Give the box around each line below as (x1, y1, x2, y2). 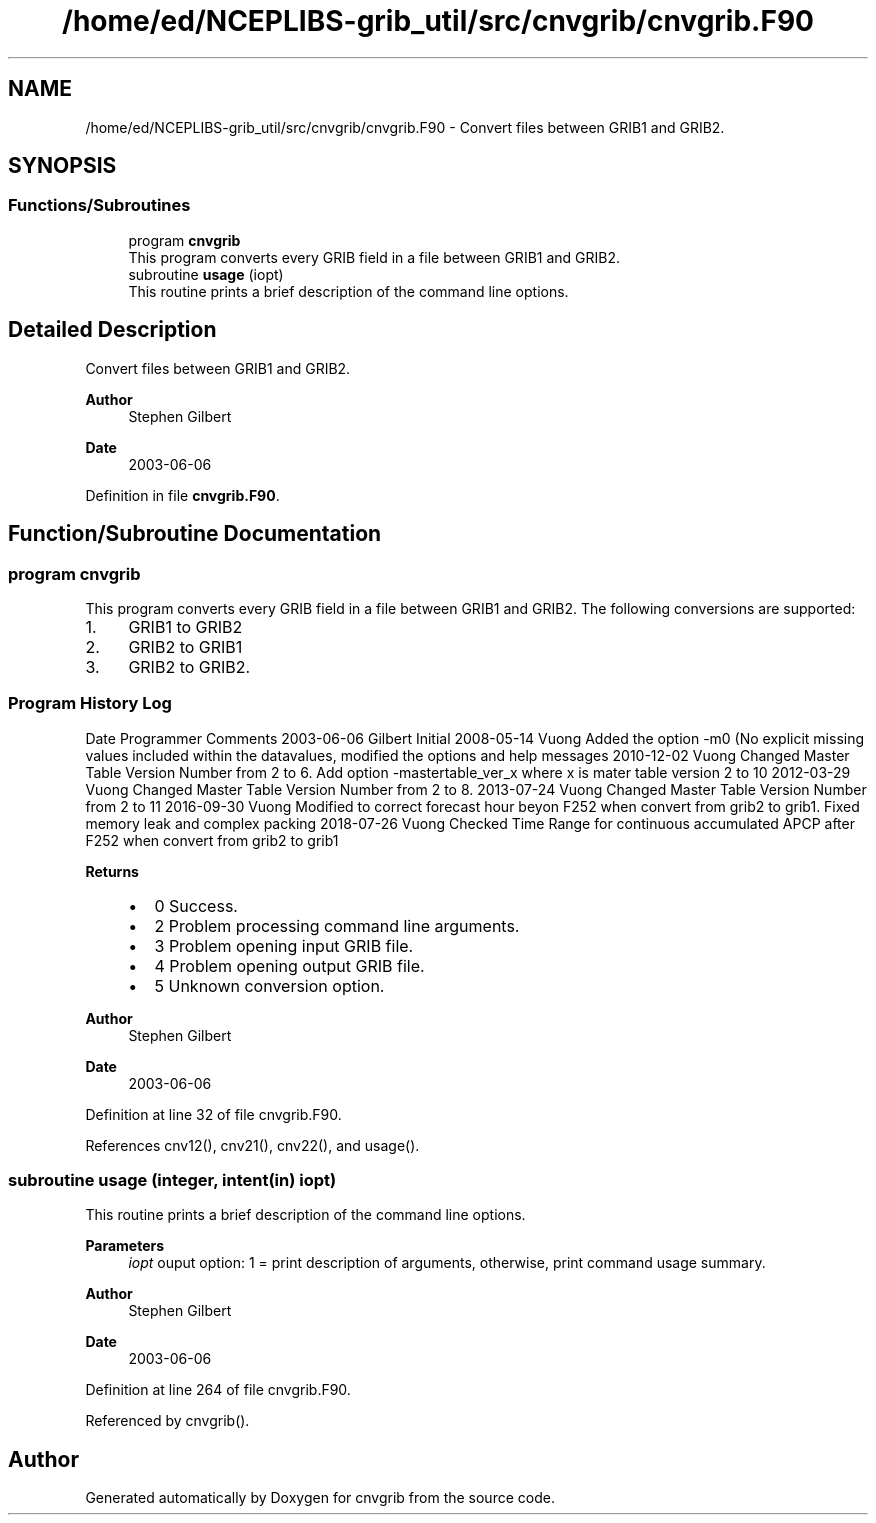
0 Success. (154, 895, 238, 916)
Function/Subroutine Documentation (8, 521, 382, 547)
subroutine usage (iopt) (128, 265, 284, 283)
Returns (85, 862, 139, 880)
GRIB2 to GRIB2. (128, 656, 251, 677)
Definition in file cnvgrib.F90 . (85, 486, 280, 504)
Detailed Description (8, 317, 217, 343)
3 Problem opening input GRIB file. (154, 935, 414, 956)
